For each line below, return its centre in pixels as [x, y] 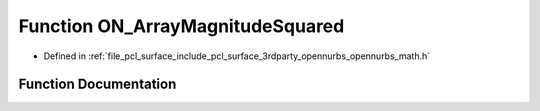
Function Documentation [97, 84]
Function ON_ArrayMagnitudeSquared [181, 26]
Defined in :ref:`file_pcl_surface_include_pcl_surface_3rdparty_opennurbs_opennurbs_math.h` [237, 56]
